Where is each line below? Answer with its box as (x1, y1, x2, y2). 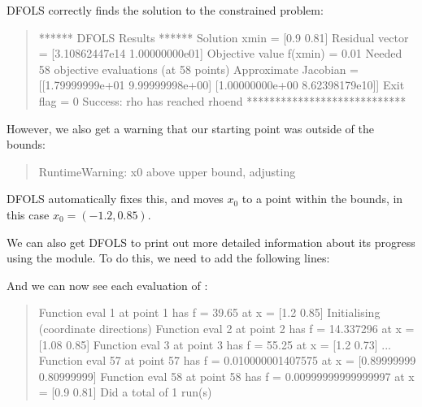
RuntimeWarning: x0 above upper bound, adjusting (38, 162, 296, 180)
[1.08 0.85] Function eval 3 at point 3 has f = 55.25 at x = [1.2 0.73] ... (38, 336, 391, 353)
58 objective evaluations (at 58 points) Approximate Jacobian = (38, 60, 359, 77)
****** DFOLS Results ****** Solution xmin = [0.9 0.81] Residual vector (38, 28, 409, 45)
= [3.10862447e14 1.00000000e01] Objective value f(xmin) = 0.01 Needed (38, 45, 402, 62)
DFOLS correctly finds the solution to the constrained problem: (7, 2, 324, 18)
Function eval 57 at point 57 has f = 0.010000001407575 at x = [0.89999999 (38, 352, 416, 369)
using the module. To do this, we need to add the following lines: (7, 249, 330, 266)
